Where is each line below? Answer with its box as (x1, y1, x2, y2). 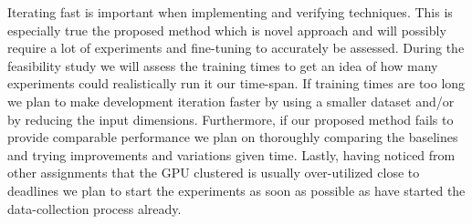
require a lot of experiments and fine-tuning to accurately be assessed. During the (7, 38, 465, 57)
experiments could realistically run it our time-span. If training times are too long (7, 74, 466, 93)
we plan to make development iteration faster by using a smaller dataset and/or (7, 91, 455, 110)
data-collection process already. (7, 199, 182, 218)
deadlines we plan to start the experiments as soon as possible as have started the (7, 180, 466, 199)
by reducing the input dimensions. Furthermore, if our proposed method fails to (7, 109, 454, 128)
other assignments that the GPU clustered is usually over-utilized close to (7, 163, 420, 182)
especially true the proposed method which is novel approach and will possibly (7, 20, 446, 39)
